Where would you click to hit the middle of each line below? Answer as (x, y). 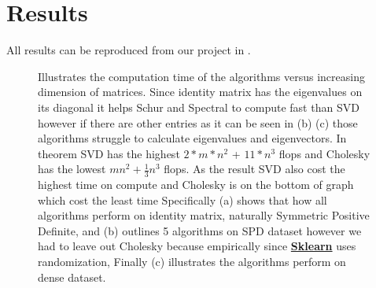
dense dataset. (72, 277)
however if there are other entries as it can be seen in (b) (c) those (198, 122)
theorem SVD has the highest (109, 153)
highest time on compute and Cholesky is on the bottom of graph (196, 185)
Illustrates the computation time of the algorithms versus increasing (201, 76)
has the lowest (72, 169)
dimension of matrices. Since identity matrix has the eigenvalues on (200, 92)
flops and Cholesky (324, 153)
